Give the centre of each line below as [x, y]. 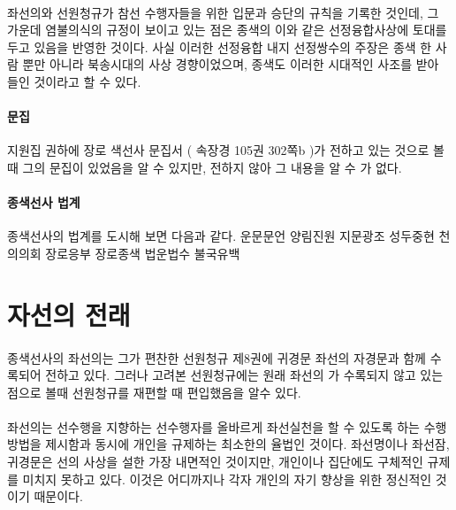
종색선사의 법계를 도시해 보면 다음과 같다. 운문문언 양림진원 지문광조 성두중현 [221, 236]
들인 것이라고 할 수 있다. [74, 81]
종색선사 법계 [44, 202]
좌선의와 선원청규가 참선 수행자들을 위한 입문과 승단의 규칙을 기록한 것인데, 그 [223, 12]
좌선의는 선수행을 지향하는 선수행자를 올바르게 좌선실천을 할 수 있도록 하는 [213, 426]
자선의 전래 [69, 314]
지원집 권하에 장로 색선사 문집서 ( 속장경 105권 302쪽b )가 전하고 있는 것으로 [218, 150]
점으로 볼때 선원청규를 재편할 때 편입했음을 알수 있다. [154, 392]
